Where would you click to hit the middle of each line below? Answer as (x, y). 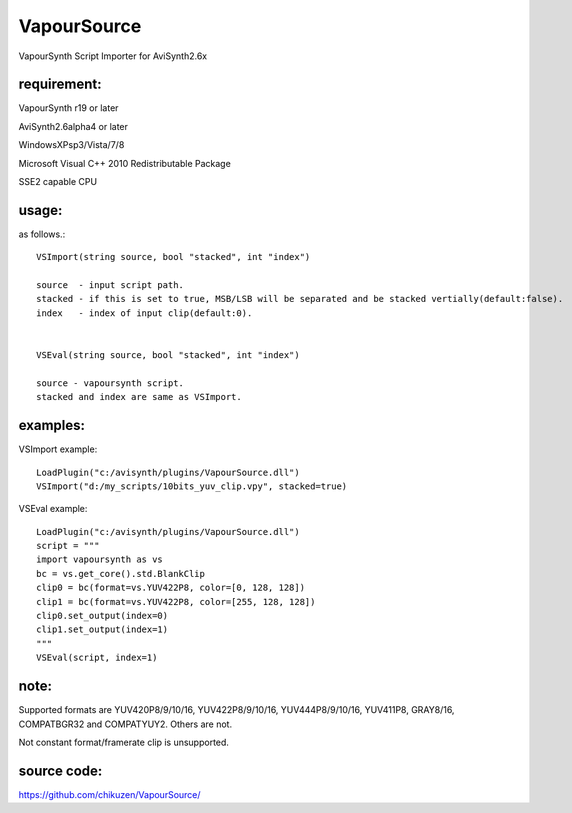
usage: (40, 210)
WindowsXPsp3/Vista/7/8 (71, 145)
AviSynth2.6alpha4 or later (73, 126)
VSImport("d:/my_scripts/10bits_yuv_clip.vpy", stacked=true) (192, 486)
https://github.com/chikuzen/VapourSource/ (109, 794)
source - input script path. (110, 285)
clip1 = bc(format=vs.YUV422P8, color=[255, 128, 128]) (176, 601)
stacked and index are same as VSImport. (139, 397)
